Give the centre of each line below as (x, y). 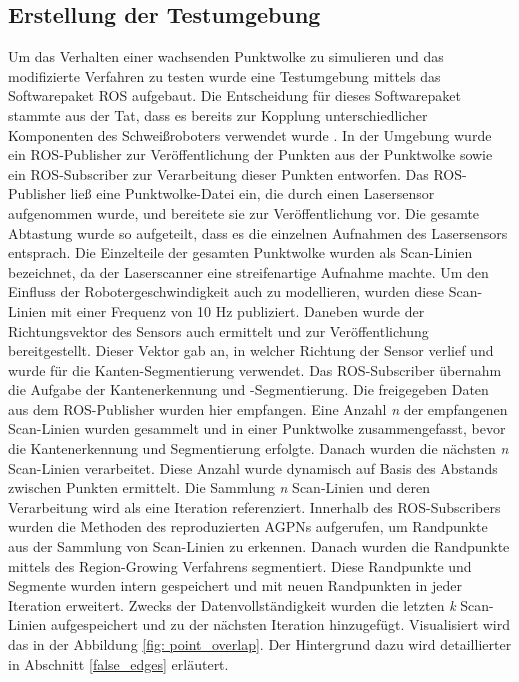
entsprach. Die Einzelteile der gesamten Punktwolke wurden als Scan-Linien (240, 252)
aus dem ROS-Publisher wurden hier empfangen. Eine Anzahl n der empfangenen (258, 408)
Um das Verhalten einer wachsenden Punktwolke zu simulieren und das (226, 56)
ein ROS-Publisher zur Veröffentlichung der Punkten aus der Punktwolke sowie (250, 154)
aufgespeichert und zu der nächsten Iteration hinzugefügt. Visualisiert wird (280, 624)
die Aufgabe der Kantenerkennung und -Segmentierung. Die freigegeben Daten (248, 389)
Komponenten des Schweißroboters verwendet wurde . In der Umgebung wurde (250, 134)
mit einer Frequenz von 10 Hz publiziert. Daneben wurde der (237, 310)
